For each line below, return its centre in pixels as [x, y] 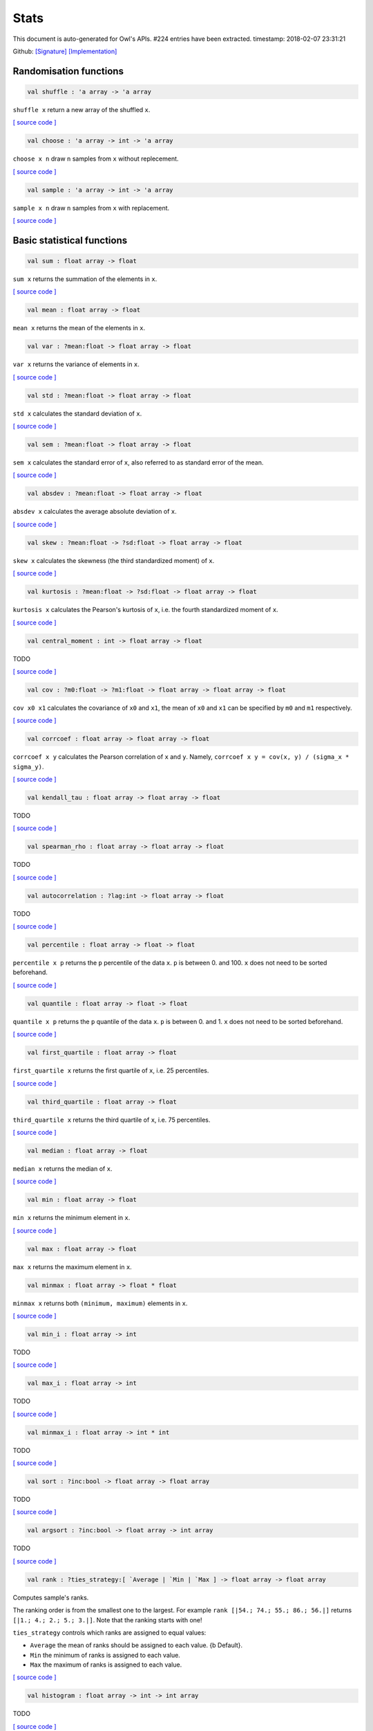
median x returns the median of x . [63, 1168]
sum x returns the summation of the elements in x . [85, 279]
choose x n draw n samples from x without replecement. [96, 159]
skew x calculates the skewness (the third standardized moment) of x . [114, 560]
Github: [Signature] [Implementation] [65, 51]
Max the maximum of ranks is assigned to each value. [106, 1665]
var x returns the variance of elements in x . [76, 364]
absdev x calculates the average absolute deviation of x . [95, 512]
